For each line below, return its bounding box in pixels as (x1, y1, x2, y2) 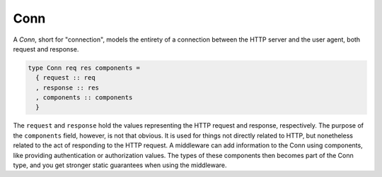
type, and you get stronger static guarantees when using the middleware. (13, 161, 227, 169)
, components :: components (35, 94, 133, 102)
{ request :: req (35, 74, 95, 82)
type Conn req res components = (28, 63, 141, 72)
